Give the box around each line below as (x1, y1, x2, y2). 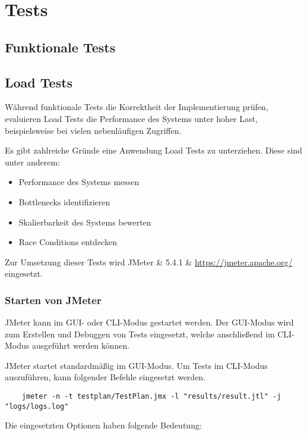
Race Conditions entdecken (18, 236, 117, 248)
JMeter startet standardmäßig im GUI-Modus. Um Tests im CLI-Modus (5, 359, 268, 371)
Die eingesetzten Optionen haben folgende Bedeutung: (5, 419, 202, 431)
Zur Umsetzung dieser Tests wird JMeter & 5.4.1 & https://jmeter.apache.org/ (5, 255, 293, 268)
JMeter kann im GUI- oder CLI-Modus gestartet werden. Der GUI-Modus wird (5, 316, 294, 328)
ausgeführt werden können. (31, 339, 130, 352)
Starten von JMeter (5, 292, 102, 307)
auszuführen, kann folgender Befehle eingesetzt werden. (5, 371, 206, 383)
